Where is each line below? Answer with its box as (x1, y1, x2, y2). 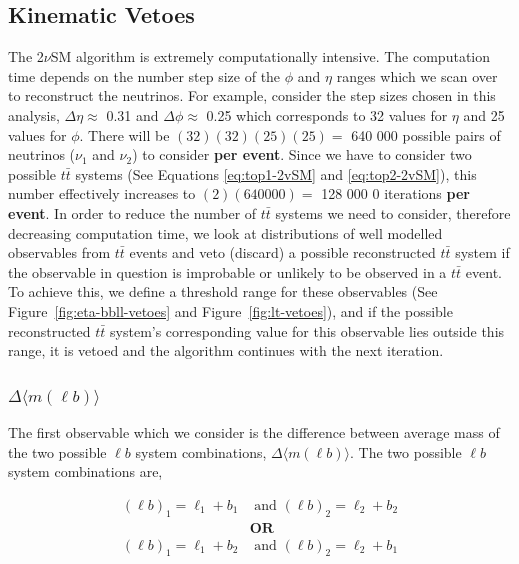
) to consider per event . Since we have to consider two (132, 144, 472, 165)
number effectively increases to (8, 183, 196, 204)
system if (455, 242, 510, 263)
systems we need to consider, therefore (275, 202, 511, 223)
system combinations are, (8, 461, 163, 482)
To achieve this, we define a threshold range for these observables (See (8, 281, 438, 302)
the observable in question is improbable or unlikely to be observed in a (8, 261, 447, 282)
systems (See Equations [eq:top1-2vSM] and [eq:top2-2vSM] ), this (75, 163, 477, 184)
